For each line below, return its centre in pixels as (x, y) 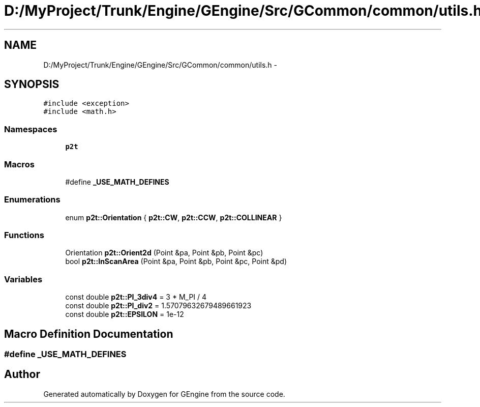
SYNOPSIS (32, 84)
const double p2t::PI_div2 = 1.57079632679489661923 (158, 306)
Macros (19, 164)
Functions (24, 235)
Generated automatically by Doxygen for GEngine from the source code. (164, 394)
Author (22, 374)
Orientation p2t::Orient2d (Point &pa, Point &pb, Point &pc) (164, 253)
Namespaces (31, 129)
